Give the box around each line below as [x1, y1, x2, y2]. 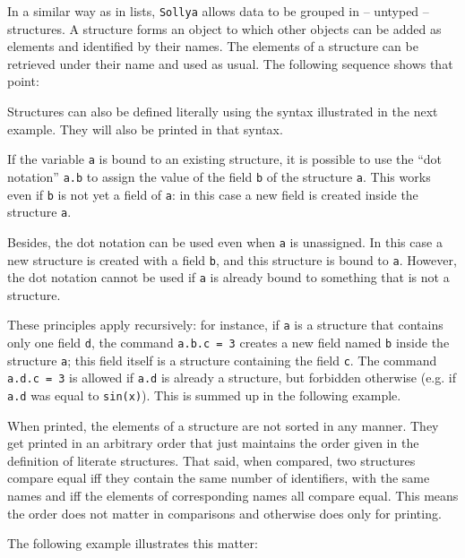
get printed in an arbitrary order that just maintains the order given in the [7, 434, 419, 452]
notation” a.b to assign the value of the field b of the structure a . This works [7, 167, 431, 185]
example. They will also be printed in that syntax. [7, 119, 283, 138]
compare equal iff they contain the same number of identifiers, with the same [7, 468, 430, 487]
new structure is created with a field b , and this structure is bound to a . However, [7, 250, 457, 269]
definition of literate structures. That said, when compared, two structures [7, 451, 416, 469]
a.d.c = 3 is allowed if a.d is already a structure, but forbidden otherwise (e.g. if [7, 368, 456, 387]
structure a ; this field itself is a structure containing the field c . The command [7, 350, 437, 369]
